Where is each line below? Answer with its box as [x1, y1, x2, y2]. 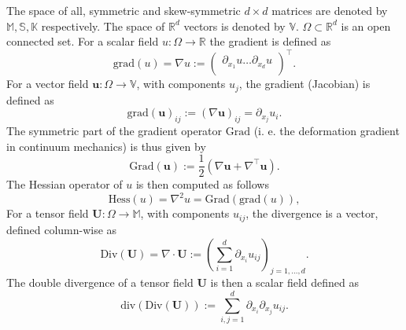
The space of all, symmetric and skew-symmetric [6, 2, 241, 18]
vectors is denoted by [183, 17, 286, 34]
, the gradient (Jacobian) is [238, 75, 371, 92]
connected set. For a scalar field [6, 33, 159, 49]
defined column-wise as [6, 221, 117, 237]
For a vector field [6, 75, 89, 92]
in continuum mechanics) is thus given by [6, 137, 206, 154]
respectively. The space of [41, 17, 165, 34]
